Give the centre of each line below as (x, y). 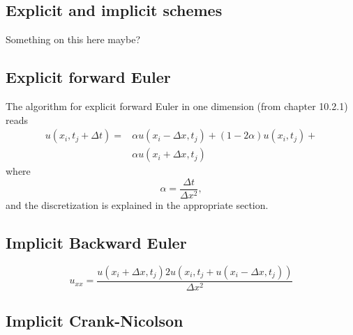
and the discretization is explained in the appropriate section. (137, 204)
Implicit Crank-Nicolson (95, 321)
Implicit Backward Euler (96, 242)
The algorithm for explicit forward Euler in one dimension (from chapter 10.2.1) (177, 106)
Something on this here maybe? (73, 39)
